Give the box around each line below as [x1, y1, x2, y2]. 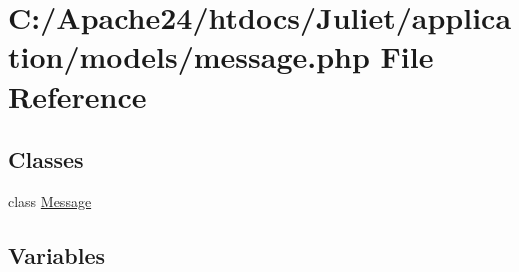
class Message [8, 190, 92, 211]
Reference [8, 75, 147, 116]
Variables [8, 239, 106, 270]
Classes [8, 144, 84, 175]
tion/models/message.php [8, 36, 370, 77]
